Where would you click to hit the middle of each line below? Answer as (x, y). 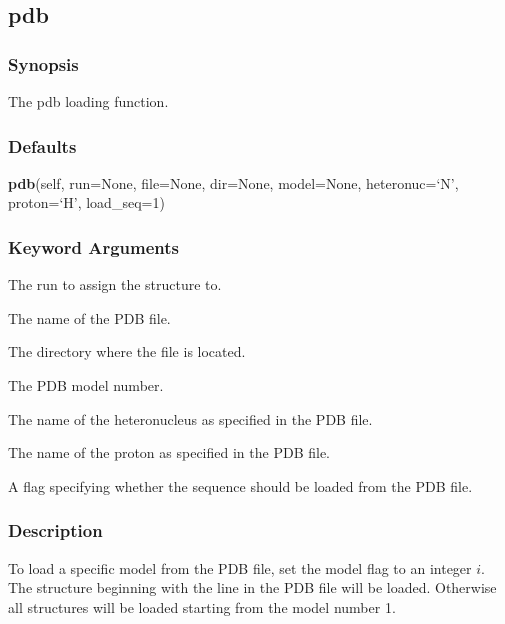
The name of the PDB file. (89, 317)
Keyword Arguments (94, 246)
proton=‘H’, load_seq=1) (86, 202)
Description (55, 530)
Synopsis (43, 63)
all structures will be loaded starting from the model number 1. (202, 606)
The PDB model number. (86, 385)
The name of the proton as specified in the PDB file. (169, 452)
